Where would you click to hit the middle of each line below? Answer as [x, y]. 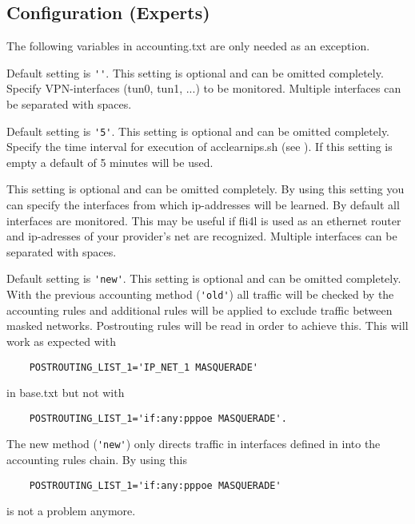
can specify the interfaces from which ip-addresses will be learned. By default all [203, 205]
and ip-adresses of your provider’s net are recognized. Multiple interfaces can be [202, 236]
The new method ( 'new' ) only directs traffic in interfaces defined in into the [194, 444]
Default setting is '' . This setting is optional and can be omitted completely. [195, 72]
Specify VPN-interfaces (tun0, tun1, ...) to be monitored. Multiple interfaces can [204, 88]
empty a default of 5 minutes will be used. [110, 162]
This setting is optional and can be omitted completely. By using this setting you [206, 189]
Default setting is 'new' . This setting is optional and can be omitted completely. [204, 278]
